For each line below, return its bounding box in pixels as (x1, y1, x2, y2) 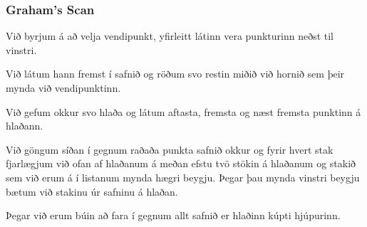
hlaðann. (6, 118, 43, 133)
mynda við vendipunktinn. (6, 80, 121, 95)
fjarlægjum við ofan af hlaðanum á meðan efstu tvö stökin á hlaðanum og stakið (6, 156, 356, 171)
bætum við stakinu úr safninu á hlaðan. (6, 184, 178, 199)
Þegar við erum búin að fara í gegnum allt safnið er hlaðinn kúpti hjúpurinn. (6, 208, 341, 223)
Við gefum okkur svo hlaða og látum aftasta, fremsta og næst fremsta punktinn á (6, 104, 361, 119)
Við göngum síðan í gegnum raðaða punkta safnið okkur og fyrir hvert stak (6, 142, 334, 157)
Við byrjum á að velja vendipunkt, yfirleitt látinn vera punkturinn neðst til (6, 28, 334, 43)
